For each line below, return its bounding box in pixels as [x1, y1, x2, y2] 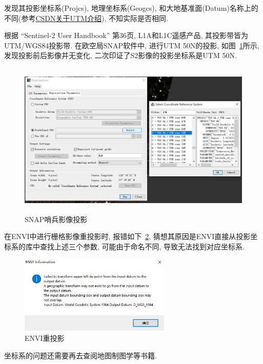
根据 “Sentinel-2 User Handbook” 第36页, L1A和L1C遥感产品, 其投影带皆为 [4, 30, 249, 41]
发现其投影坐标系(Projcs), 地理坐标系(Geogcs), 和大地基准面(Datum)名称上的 [4, 3, 258, 13]
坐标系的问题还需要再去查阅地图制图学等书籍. [4, 350, 157, 360]
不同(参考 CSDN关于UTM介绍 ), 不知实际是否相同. [4, 12, 168, 23]
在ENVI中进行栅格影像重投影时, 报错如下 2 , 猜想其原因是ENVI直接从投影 [4, 231, 251, 242]
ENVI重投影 [25, 332, 65, 343]
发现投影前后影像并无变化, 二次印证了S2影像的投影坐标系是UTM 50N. [4, 50, 237, 61]
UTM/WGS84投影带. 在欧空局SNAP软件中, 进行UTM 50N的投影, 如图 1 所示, [4, 40, 259, 50]
